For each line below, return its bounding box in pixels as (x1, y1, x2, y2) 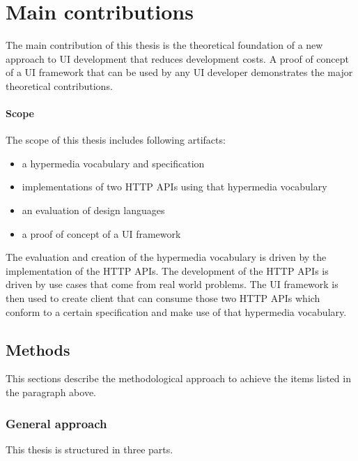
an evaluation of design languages (22, 203, 165, 218)
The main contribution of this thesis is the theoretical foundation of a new (6, 38, 323, 52)
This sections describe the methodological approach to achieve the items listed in (6, 371, 351, 386)
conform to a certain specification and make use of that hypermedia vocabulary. (6, 304, 347, 319)
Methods (6, 338, 70, 360)
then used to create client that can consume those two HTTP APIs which (6, 291, 320, 305)
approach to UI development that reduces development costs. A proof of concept (6, 51, 350, 66)
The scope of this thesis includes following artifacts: (6, 133, 226, 147)
